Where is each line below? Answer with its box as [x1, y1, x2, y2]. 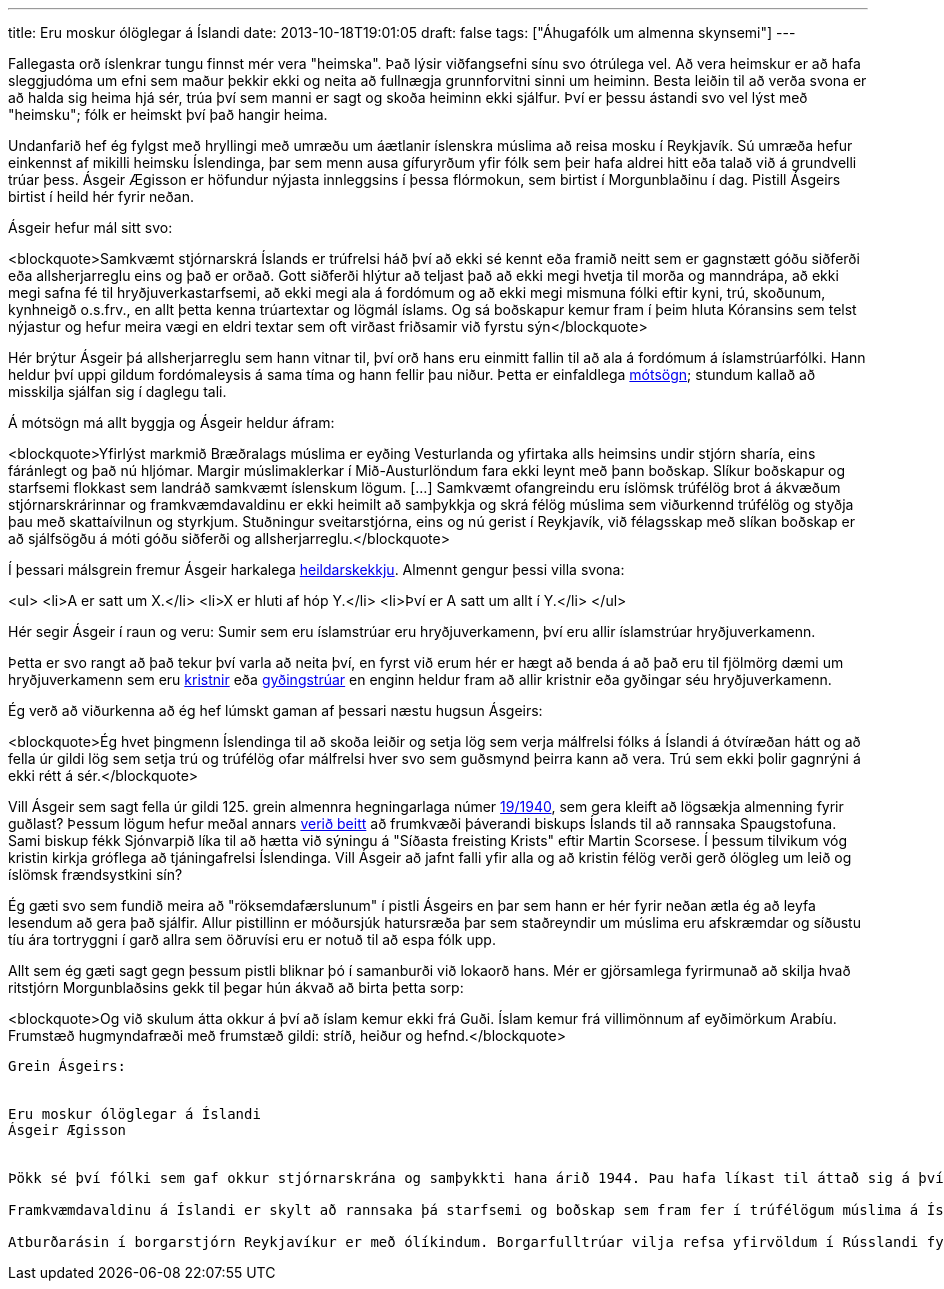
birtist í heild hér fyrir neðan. [8, 188, 194, 205]
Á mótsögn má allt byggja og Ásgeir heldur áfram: [8, 414, 335, 431]
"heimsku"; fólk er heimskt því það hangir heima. [8, 106, 328, 123]
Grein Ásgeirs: [8, 1058, 127, 1074]
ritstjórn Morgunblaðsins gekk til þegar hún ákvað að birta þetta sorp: [8, 979, 464, 996]
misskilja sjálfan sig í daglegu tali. [8, 383, 227, 400]
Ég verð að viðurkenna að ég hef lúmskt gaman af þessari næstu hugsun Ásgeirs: [8, 702, 543, 719]
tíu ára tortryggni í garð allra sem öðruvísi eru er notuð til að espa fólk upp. [8, 931, 496, 948]
